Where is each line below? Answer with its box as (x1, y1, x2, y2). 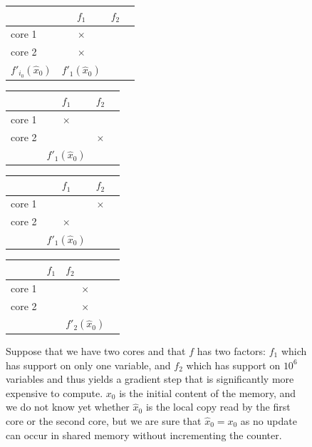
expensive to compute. (6, 385, 103, 400)
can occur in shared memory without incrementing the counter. (6, 427, 282, 442)
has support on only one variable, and (6, 357, 171, 372)
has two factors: (197, 343, 266, 358)
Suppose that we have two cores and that (6, 343, 186, 358)
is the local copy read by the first (145, 399, 291, 414)
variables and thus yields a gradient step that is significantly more (6, 371, 294, 386)
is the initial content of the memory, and (119, 385, 296, 400)
